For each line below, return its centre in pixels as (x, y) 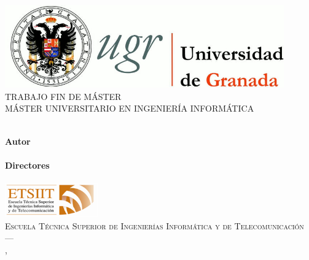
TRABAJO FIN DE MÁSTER (63, 96)
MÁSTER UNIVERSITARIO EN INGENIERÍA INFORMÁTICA (130, 108)
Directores (27, 165)
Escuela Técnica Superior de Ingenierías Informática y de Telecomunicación (154, 225)
